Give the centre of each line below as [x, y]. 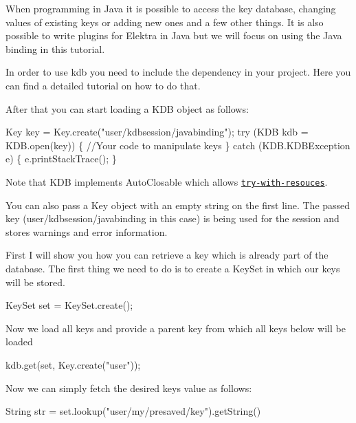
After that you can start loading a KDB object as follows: [127, 108]
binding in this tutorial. [55, 48]
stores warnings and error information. [87, 231]
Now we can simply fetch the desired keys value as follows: [129, 388]
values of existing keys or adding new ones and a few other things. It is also [165, 22]
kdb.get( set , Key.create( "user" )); [73, 364]
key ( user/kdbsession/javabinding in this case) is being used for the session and [173, 218]
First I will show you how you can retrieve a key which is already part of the [167, 255]
